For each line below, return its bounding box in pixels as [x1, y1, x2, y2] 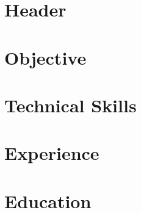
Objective [4, 45, 87, 70]
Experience [4, 140, 99, 165]
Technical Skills [4, 92, 137, 117]
